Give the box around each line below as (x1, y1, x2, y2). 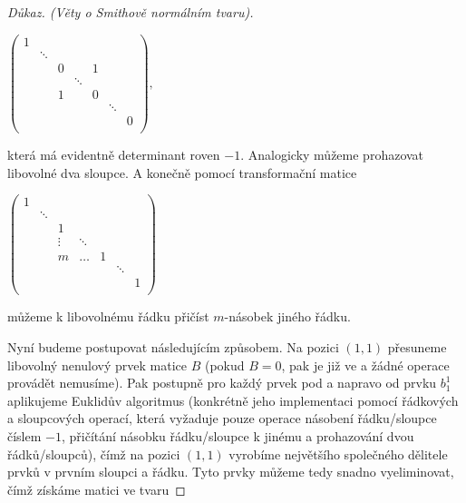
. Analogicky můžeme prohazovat (240, 144, 424, 163)
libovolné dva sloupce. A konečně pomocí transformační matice (7, 163, 357, 182)
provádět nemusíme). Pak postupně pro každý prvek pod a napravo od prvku (7, 373, 437, 392)
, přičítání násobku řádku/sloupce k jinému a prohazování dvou (61, 426, 414, 445)
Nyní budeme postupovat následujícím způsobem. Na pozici (7, 338, 339, 356)
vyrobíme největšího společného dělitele (228, 444, 448, 463)
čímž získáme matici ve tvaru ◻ (7, 479, 186, 498)
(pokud (204, 355, 245, 374)
